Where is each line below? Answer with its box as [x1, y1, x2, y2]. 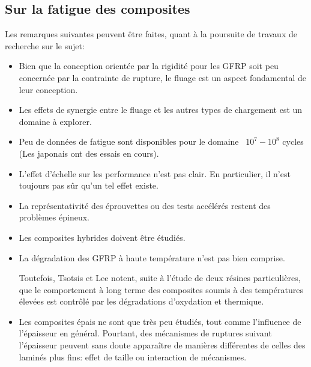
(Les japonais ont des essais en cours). [19, 147, 159, 159]
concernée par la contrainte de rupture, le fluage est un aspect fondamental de [19, 71, 307, 83]
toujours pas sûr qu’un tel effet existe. [19, 179, 159, 192]
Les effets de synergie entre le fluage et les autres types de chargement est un [19, 103, 303, 116]
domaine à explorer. [19, 115, 92, 127]
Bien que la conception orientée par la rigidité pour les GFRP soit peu [19, 59, 279, 72]
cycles [282, 135, 304, 148]
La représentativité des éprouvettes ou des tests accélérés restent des [19, 199, 271, 211]
